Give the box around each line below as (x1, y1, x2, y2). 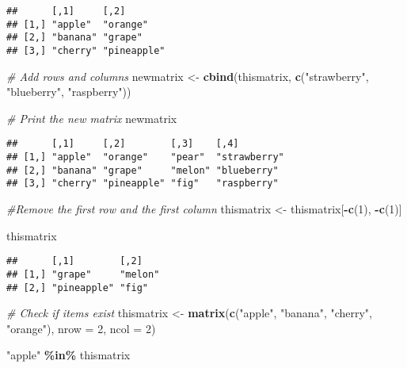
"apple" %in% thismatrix (6, 347, 131, 363)
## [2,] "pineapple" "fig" (6, 282, 148, 293)
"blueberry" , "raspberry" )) (6, 83, 131, 100)
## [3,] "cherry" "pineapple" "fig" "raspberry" (6, 178, 279, 190)
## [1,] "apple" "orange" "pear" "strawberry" (6, 151, 284, 163)
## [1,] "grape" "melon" (6, 268, 160, 280)
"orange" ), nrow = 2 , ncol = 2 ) (6, 320, 156, 336)
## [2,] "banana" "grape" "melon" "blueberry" (6, 164, 279, 176)
